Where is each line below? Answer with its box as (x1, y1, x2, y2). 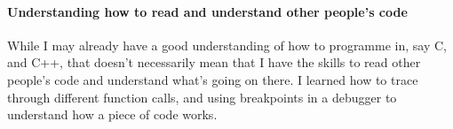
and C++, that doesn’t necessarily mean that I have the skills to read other (7, 53, 421, 72)
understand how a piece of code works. (7, 105, 218, 124)
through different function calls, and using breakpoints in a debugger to (7, 87, 397, 106)
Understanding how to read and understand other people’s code (7, 2, 408, 20)
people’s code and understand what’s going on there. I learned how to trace (7, 70, 418, 88)
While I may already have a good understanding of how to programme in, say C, (7, 35, 447, 54)
